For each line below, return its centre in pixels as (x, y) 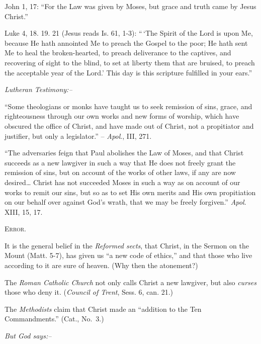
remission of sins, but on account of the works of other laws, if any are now (120, 172)
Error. (16, 229)
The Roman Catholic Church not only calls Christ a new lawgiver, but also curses (130, 282)
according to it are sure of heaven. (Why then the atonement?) (101, 265)
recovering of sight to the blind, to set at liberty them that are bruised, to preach (130, 62)
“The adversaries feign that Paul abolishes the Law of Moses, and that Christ (124, 153)
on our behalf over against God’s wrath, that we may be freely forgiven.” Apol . (125, 202)
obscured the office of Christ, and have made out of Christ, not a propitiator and (129, 125)
